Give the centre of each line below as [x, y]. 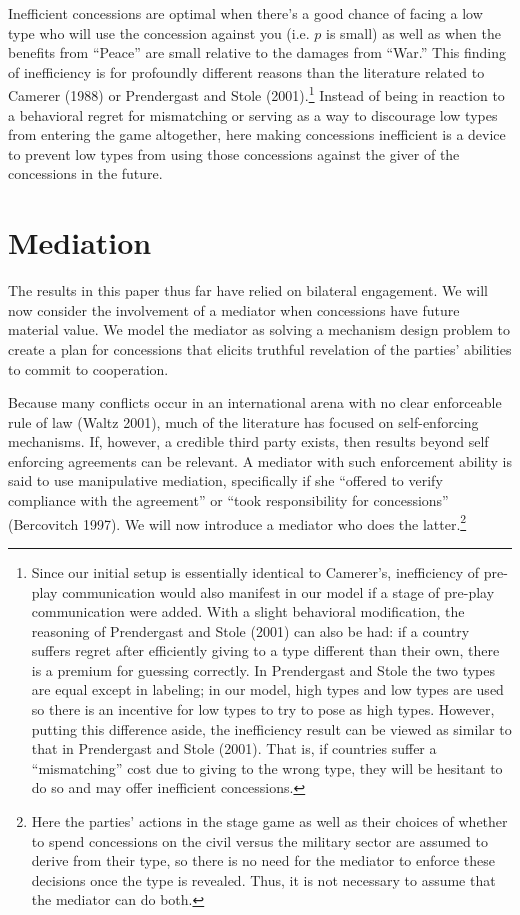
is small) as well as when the [413, 32]
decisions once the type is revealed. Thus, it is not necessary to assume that [263, 879]
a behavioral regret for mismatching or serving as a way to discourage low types [253, 114]
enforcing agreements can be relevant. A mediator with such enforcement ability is [260, 460]
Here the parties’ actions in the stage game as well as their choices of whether [269, 821]
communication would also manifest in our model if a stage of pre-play [278, 591]
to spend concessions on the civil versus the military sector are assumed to [259, 840]
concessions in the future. [85, 173]
